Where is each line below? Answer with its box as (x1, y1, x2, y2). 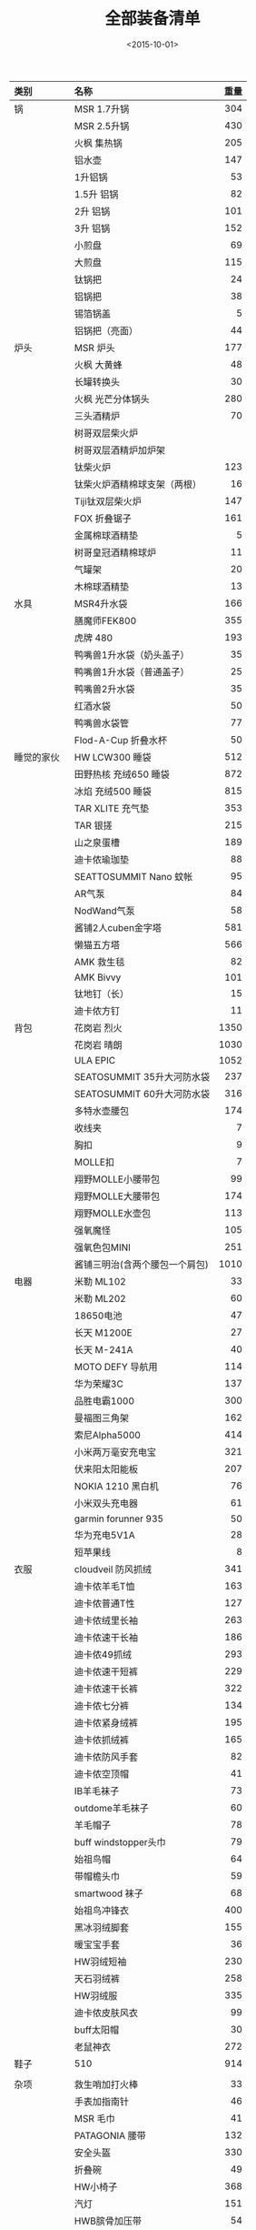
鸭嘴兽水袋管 (74, 716, 130, 729)
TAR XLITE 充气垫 (74, 802, 150, 814)
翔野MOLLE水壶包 (74, 1206, 152, 1219)
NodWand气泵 (74, 904, 135, 917)
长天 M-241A (74, 1343, 133, 1356)
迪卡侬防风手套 (74, 1751, 139, 1763)
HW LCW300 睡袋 (74, 751, 152, 763)
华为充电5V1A (74, 1529, 136, 1541)
